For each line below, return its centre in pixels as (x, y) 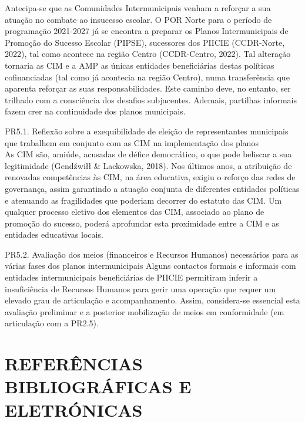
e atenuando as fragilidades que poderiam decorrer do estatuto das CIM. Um (143, 200)
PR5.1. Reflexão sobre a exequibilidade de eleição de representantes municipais (147, 131)
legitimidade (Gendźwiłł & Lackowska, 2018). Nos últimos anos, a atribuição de (148, 165)
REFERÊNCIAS (74, 364)
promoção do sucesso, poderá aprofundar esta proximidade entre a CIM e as (142, 223)
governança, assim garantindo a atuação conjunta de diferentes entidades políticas (152, 188)
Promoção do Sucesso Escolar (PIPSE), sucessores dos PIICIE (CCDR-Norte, (145, 42)
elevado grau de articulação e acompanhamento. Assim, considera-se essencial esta (152, 300)
